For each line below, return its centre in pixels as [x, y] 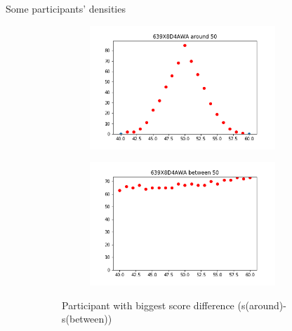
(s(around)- [262, 305]
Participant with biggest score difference [148, 305]
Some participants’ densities [66, 8]
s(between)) [87, 319]
